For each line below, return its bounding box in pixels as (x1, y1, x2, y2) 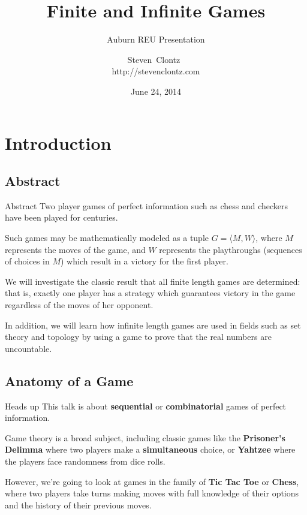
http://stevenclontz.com (112, 65, 200, 77)
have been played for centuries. (5, 211, 118, 224)
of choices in (5, 255, 50, 267)
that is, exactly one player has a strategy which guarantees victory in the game (5, 287, 296, 299)
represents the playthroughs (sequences (159, 243, 302, 255)
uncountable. (5, 342, 52, 354)
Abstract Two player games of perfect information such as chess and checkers (5, 199, 288, 212)
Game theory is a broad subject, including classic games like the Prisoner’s (5, 431, 285, 444)
